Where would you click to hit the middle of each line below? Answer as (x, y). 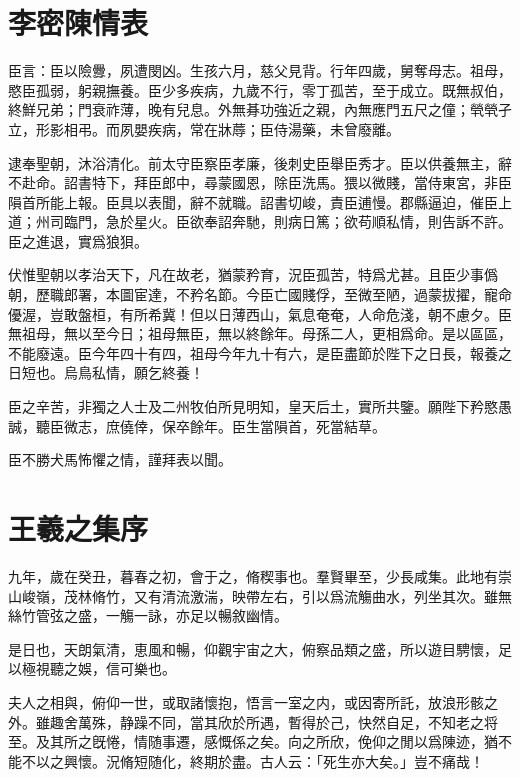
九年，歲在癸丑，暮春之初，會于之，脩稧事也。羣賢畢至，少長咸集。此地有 (253, 575)
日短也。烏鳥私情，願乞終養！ (106, 372)
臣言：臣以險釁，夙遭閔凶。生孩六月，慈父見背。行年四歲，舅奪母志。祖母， (260, 70)
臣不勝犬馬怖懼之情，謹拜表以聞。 (120, 459)
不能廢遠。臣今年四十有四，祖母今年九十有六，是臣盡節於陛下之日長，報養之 (260, 352)
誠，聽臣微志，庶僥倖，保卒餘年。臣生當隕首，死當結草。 (197, 425)
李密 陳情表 (78, 22)
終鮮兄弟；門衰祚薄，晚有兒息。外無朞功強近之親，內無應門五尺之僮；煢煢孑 (260, 109)
